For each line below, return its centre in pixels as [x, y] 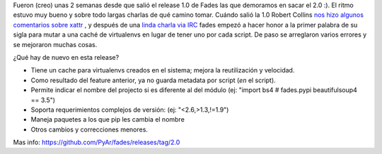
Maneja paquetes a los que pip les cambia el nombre [108, 120]
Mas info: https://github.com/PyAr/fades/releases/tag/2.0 [97, 142]
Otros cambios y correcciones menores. [89, 129]
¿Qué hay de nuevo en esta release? [66, 57]
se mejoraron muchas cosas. [55, 44]
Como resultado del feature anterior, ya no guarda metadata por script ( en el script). [153, 80]
